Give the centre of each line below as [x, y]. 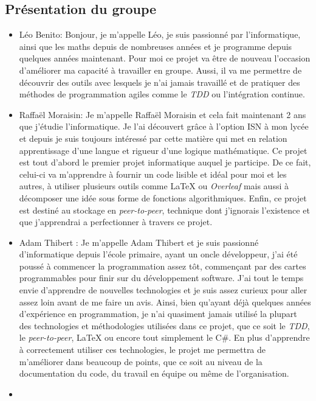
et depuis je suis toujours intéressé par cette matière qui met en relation [153, 138]
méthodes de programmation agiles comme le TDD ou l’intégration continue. [162, 94]
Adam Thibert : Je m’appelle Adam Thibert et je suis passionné [139, 242]
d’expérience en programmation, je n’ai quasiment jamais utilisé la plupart [158, 314]
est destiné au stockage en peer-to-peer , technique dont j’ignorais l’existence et [164, 210]
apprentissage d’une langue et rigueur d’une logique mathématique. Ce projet [163, 150]
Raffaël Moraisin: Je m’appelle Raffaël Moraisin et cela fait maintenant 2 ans [163, 114]
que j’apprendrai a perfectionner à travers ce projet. [116, 222]
